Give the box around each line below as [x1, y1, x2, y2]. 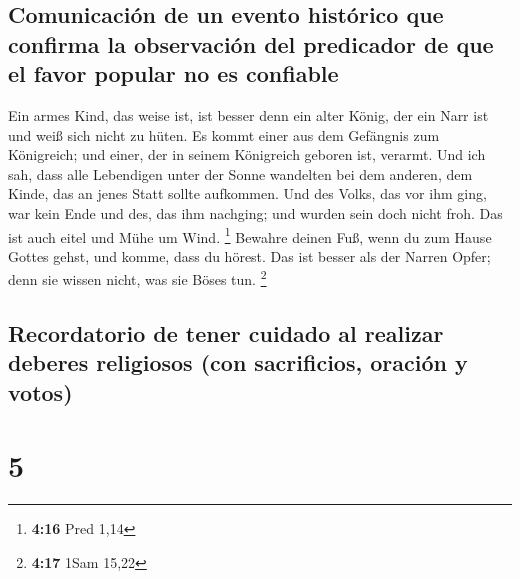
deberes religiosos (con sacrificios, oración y [8, 347, 468, 378]
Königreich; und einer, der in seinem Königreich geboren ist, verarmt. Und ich [8, 144, 486, 165]
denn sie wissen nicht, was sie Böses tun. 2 [8, 266, 267, 290]
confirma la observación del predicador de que [8, 28, 494, 59]
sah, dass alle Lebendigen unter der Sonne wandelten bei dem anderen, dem [8, 163, 473, 184]
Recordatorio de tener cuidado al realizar [8, 318, 444, 349]
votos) [8, 376, 73, 407]
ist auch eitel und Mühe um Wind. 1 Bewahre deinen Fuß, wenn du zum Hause [8, 223, 492, 247]
